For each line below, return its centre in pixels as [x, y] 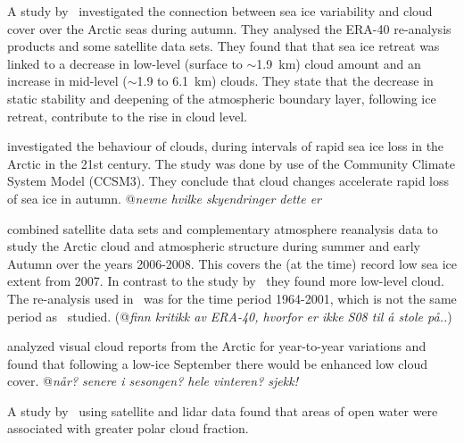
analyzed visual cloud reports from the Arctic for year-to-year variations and [217, 346]
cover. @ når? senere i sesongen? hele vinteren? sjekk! [153, 381]
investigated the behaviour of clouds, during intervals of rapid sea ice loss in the [226, 146]
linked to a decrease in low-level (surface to [125, 63]
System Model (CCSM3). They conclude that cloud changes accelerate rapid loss [228, 181]
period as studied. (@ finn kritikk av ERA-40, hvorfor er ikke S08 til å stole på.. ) [230, 316]
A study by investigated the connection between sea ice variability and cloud [220, 11]
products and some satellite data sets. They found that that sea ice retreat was [224, 46]
